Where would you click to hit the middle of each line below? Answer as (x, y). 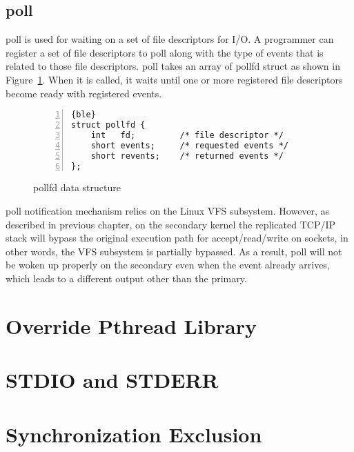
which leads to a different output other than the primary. (126, 278)
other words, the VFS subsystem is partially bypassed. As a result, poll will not (174, 251)
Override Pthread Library (131, 325)
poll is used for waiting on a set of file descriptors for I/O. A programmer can (170, 39)
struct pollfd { (108, 125)
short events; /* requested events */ (189, 145)
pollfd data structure (77, 187)
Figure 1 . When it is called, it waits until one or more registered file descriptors (174, 79)
